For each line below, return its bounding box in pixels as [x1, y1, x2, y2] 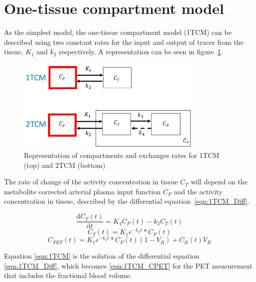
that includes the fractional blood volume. [4, 270, 132, 281]
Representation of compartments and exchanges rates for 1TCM [24, 150, 220, 160]
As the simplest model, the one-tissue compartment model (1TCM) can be [4, 27, 232, 37]
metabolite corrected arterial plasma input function [4, 186, 161, 196]
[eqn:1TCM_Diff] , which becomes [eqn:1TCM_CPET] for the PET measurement [4, 260, 253, 271]
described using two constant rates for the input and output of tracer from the [4, 36, 244, 47]
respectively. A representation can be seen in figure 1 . [59, 46, 223, 57]
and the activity [173, 186, 223, 196]
